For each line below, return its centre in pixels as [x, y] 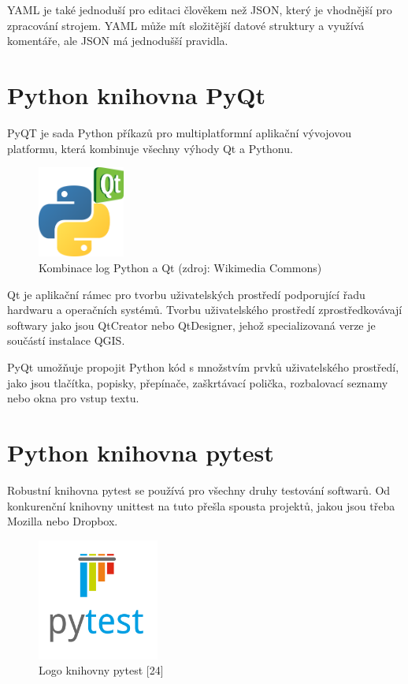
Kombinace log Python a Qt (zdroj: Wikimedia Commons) [180, 268]
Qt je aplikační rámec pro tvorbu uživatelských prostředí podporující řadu [186, 294]
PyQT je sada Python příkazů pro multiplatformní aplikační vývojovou [180, 132]
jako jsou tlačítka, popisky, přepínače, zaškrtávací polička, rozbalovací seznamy [198, 382]
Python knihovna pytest [141, 452]
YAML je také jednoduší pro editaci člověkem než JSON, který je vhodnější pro [200, 9]
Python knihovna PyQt [137, 94]
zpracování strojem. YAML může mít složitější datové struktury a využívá [186, 25]
